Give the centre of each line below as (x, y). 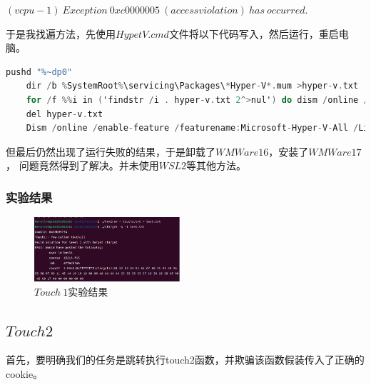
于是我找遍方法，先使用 (61, 33)
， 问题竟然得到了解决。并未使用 (82, 165)
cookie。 (25, 374)
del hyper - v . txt (65, 114)
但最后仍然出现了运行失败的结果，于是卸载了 (111, 151)
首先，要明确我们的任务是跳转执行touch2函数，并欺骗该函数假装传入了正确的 (185, 360)
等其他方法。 (217, 165)
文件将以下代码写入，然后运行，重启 (254, 33)
